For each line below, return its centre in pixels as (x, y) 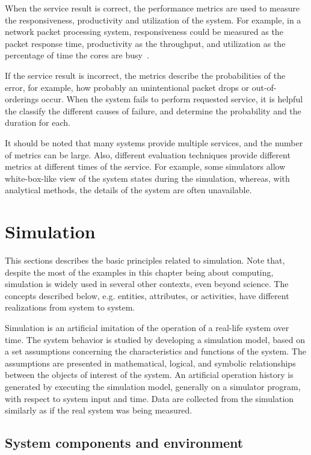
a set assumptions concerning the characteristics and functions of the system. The (155, 351)
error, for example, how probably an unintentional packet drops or (127, 87)
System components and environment (124, 443)
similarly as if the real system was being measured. (99, 410)
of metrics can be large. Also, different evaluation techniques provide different (148, 154)
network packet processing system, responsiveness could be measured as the (144, 32)
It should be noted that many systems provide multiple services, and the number (154, 142)
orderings (22, 99)
